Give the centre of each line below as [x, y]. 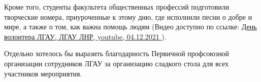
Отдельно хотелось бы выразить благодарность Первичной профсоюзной [117, 53]
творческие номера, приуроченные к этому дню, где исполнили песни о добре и [128, 16]
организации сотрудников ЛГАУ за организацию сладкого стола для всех [116, 63]
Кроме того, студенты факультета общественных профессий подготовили [117, 7]
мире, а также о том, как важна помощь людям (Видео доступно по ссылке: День [130, 27]
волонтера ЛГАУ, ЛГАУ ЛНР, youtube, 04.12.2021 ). [85, 36]
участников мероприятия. [43, 73]
